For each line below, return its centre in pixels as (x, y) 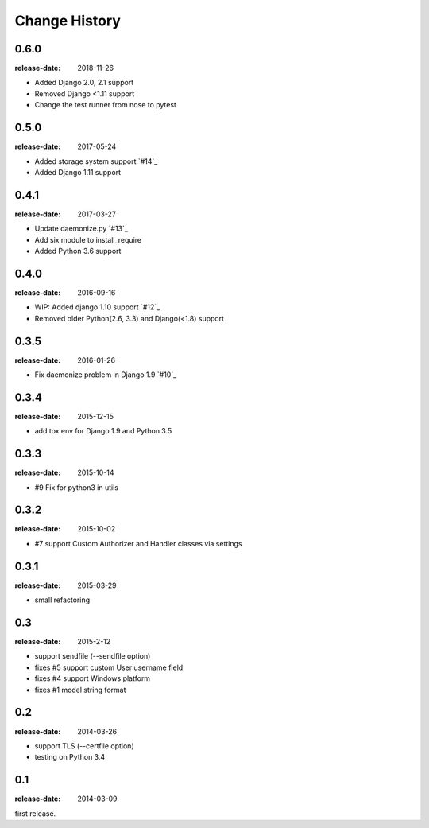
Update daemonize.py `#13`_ (81, 229)
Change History (68, 21)
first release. (35, 813)
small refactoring (62, 600)
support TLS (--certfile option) (84, 746)
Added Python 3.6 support (78, 251)
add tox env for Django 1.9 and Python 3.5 (103, 431)
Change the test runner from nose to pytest (105, 105)
